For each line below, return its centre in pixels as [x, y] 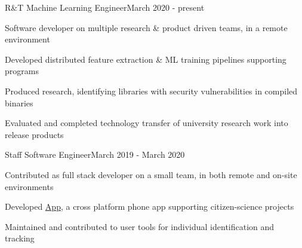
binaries [19, 102]
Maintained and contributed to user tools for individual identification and [140, 226]
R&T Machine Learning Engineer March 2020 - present [105, 7]
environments [29, 186]
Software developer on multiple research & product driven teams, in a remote [146, 27]
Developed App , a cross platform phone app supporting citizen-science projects [150, 206]
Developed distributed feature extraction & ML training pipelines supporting [146, 59]
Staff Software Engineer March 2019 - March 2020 [95, 154]
